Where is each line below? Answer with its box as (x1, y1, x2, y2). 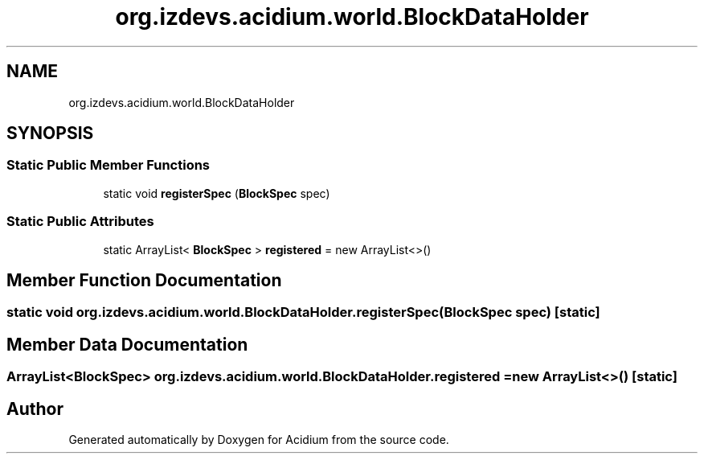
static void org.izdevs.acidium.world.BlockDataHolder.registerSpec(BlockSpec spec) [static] (6, 304, 600, 321)
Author (6, 398, 63, 419)
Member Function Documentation (6, 269, 282, 290)
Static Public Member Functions (6, 157, 211, 174)
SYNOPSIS (6, 123, 94, 144)
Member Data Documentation (6, 334, 248, 355)
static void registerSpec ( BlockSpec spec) (103, 186, 330, 200)
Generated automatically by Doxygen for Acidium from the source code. (68, 433, 449, 447)
